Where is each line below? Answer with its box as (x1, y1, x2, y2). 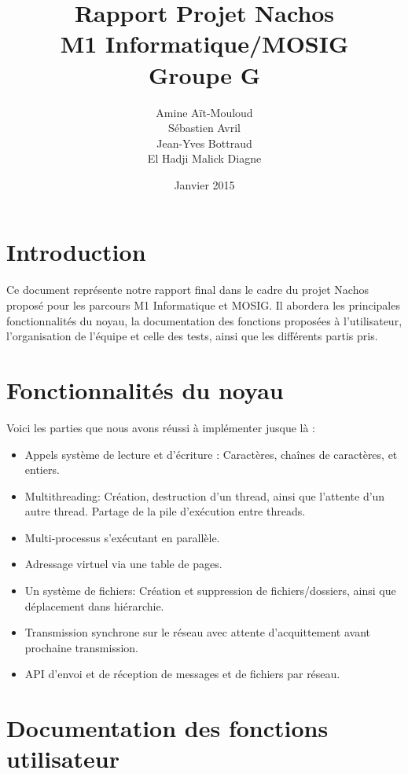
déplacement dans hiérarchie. (24, 597, 164, 614)
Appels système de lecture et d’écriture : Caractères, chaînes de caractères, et (24, 446, 398, 462)
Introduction (6, 236, 146, 268)
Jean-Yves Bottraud (156, 134, 252, 151)
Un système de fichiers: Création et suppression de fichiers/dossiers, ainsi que (24, 582, 396, 599)
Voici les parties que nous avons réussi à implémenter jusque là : (6, 419, 316, 435)
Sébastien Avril (168, 119, 241, 136)
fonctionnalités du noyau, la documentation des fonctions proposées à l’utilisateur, (6, 312, 402, 328)
